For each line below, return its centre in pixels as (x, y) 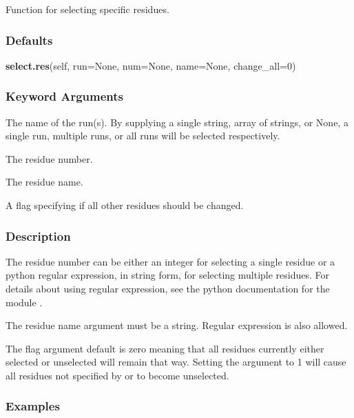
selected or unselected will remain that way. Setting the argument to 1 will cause (176, 362)
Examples (33, 406)
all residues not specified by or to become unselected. (117, 375)
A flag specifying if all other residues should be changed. (125, 205)
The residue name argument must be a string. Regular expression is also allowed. (177, 325)
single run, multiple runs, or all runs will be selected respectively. (143, 136)
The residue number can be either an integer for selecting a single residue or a (170, 261)
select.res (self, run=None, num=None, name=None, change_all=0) (151, 65)
